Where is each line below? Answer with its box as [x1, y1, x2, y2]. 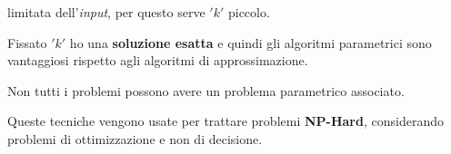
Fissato [7, 33, 47, 52]
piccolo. [227, 3, 270, 21]
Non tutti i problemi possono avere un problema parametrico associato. [7, 81, 405, 100]
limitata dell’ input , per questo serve [7, 3, 205, 21]
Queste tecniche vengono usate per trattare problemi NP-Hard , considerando [7, 111, 444, 130]
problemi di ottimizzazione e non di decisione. [7, 129, 263, 148]
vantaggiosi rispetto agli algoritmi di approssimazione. [7, 51, 308, 70]
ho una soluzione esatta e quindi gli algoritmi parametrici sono [69, 33, 432, 52]
